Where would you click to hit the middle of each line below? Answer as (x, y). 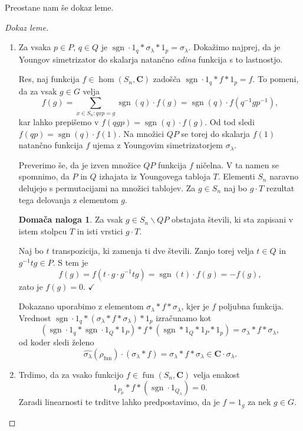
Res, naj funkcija (49, 79)
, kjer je (195, 306)
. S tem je (70, 262)
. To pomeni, (276, 79)
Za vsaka (35, 47)
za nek (259, 402)
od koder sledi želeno (56, 342)
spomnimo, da (44, 176)
